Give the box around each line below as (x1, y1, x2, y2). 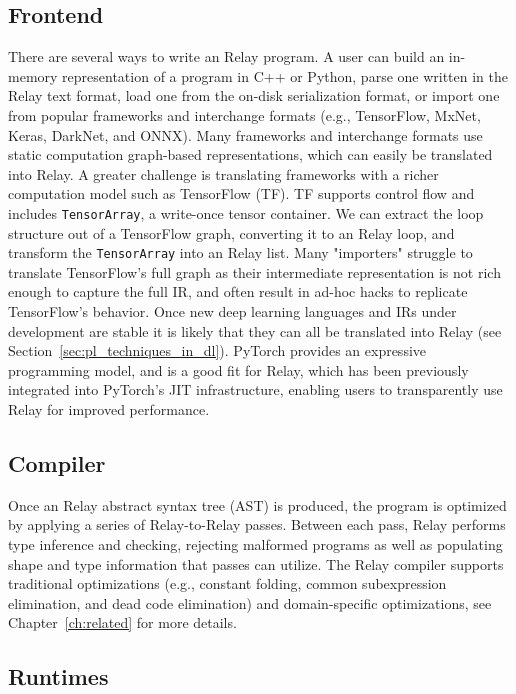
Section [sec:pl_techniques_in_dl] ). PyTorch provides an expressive (8, 340, 427, 361)
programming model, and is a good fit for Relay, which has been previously (8, 359, 469, 380)
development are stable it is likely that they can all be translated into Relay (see (8, 320, 502, 341)
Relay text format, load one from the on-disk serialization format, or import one (8, 85, 500, 106)
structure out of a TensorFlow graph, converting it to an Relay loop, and (8, 222, 455, 243)
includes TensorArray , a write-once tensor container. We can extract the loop (8, 202, 484, 223)
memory (8, 65, 58, 86)
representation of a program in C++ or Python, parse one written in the (62, 65, 509, 86)
